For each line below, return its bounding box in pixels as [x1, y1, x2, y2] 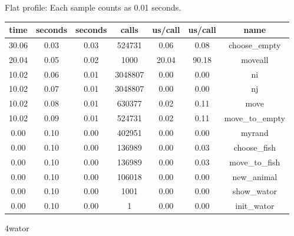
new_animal [232, 170, 278, 182]
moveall [241, 53, 269, 65]
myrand [240, 127, 269, 138]
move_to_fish [229, 155, 280, 168]
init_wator [235, 200, 275, 212]
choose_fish [233, 141, 276, 153]
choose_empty [229, 38, 281, 51]
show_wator [232, 185, 277, 197]
